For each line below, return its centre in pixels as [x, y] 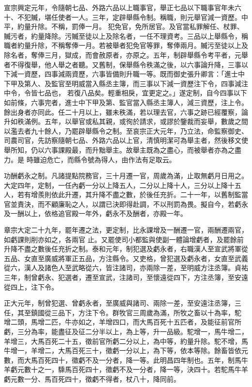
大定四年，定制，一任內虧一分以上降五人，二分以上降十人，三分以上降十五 [123, 185]
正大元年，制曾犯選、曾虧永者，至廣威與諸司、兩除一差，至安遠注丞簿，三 [123, 303]
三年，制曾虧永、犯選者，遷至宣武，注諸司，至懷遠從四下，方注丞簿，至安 [123, 277]
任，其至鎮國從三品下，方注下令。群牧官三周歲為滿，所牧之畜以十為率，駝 [123, 312]
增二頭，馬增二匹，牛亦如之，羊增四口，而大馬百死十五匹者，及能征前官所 [123, 322]
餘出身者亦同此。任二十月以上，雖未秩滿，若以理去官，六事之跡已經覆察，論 [126, 112]
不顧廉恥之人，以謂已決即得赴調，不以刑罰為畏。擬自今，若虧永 [146, 204]
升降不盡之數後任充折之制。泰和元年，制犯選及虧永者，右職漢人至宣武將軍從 [126, 249]
